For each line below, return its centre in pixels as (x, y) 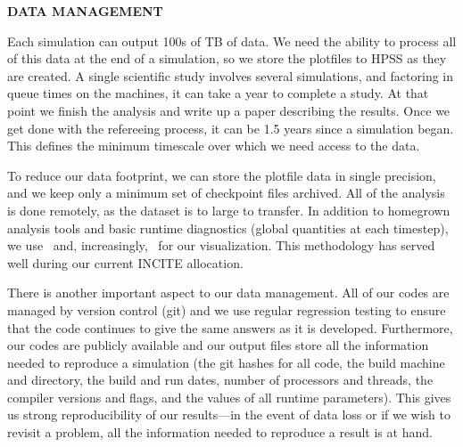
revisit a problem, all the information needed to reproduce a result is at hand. (220, 432)
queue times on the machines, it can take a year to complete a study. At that (218, 93)
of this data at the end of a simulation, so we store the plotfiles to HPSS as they (227, 58)
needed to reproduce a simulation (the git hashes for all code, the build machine (226, 362)
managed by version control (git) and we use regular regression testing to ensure (227, 309)
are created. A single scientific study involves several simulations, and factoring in (231, 75)
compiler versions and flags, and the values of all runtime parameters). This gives (229, 397)
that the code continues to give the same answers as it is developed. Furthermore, (230, 327)
